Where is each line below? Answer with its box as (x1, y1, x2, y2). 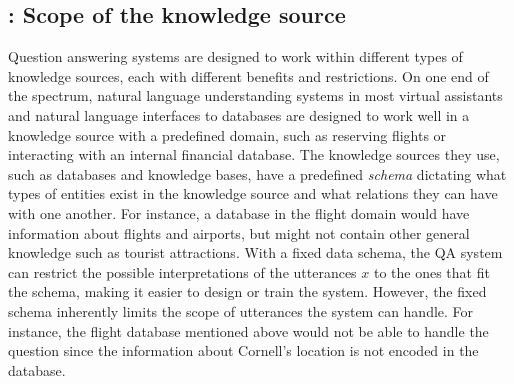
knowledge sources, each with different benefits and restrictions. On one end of (8, 65, 489, 86)
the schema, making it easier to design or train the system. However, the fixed (8, 281, 487, 302)
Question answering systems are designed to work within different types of (8, 46, 463, 67)
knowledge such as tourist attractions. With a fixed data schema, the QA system (8, 242, 503, 263)
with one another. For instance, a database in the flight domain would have (8, 202, 470, 223)
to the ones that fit (373, 261, 490, 282)
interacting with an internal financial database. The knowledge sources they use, (8, 144, 500, 165)
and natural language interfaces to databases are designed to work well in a (8, 104, 470, 125)
